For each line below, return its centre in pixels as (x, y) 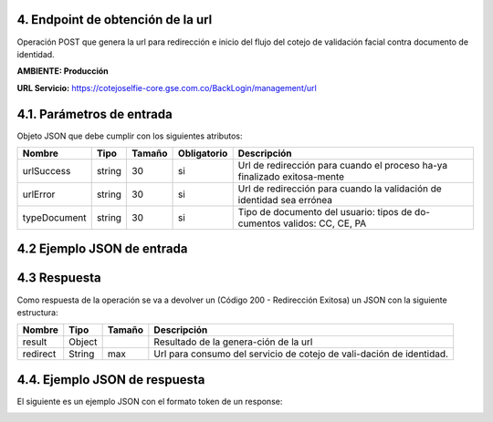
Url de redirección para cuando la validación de (340, 189)
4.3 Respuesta (59, 278)
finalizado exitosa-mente (291, 176)
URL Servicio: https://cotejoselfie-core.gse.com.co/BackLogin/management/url (167, 87)
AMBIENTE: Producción (63, 71)
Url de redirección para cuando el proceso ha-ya (342, 165)
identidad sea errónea (285, 200)
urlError (39, 194)
